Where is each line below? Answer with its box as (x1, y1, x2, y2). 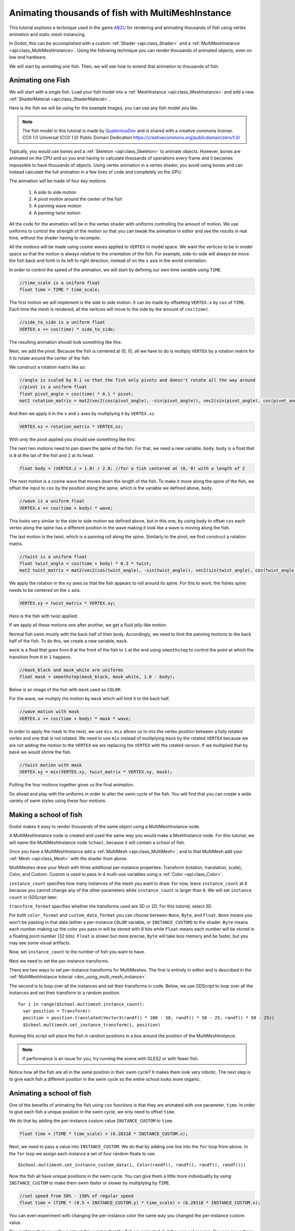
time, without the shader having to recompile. (9, 235, 101, 241)
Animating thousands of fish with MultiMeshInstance (9, 7, 231, 18)
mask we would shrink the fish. (9, 749, 72, 755)
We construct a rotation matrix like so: (9, 364, 86, 370)
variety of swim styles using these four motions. (9, 798, 107, 804)
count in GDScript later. (9, 894, 58, 900)
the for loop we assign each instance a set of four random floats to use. (9, 1150, 156, 1157)
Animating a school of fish (9, 1089, 91, 1098)
